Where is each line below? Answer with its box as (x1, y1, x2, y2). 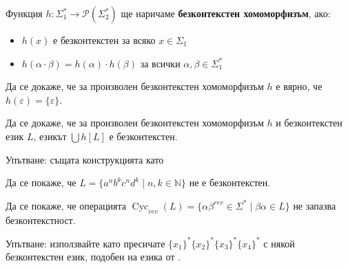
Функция (6, 6, 43, 20)
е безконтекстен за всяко (53, 33, 156, 47)
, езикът (33, 129, 67, 143)
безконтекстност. (6, 212, 76, 227)
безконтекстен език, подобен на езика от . (6, 249, 181, 264)
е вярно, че (276, 79, 323, 93)
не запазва (293, 198, 336, 212)
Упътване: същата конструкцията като (6, 152, 164, 166)
